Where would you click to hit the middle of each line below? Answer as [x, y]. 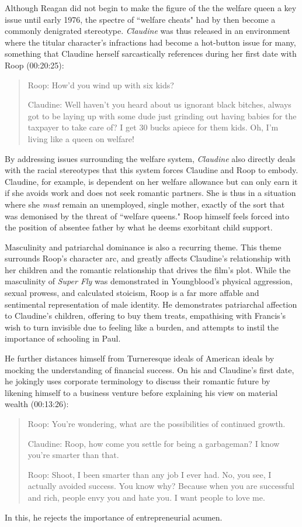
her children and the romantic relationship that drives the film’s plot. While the [148, 269]
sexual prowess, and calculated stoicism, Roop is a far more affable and [132, 293]
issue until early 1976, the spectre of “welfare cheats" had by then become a [140, 19]
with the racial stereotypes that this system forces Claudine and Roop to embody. [152, 170]
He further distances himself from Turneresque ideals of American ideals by [140, 358]
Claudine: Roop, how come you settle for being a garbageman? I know [154, 443]
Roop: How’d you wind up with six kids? [101, 85]
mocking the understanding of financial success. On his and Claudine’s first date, [150, 369]
